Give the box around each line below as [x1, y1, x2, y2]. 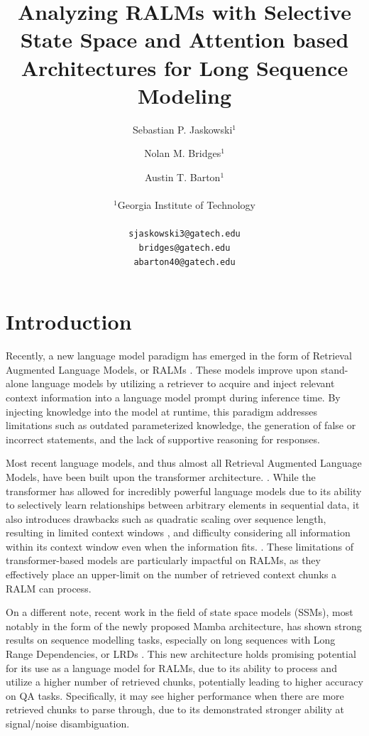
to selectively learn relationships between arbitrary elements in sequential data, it [6, 497, 360, 512]
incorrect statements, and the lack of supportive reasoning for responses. [6, 431, 320, 446]
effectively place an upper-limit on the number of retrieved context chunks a [6, 567, 337, 582]
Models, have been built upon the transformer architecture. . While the [6, 469, 316, 484]
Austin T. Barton [144, 169, 221, 184]
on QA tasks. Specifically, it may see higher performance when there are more [6, 688, 344, 703]
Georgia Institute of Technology [117, 197, 255, 212]
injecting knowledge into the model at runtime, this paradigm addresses [6, 404, 318, 418]
